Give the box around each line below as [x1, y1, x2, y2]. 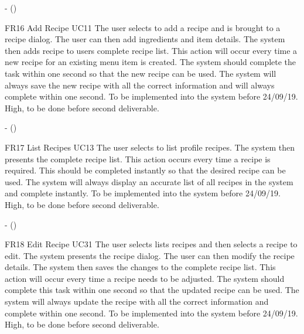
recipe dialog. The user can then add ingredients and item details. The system [5, 33, 285, 45]
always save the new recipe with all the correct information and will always [5, 79, 275, 91]
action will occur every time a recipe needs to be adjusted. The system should [5, 272, 285, 284]
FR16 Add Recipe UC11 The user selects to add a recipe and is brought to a [5, 21, 281, 33]
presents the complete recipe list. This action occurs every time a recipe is [5, 152, 271, 165]
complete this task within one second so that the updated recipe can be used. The [5, 284, 299, 296]
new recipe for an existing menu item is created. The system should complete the [5, 56, 296, 68]
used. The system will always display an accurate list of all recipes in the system [5, 175, 293, 188]
